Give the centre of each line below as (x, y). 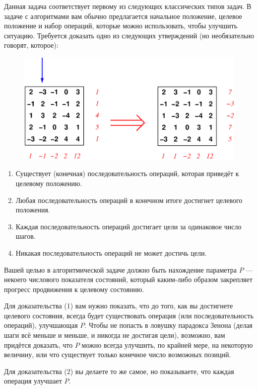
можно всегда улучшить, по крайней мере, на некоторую (167, 344)
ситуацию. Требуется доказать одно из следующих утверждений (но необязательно (129, 35)
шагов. (26, 236)
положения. (33, 210)
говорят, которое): (31, 45)
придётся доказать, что (38, 344)
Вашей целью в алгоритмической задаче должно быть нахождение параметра (120, 269)
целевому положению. (49, 183)
